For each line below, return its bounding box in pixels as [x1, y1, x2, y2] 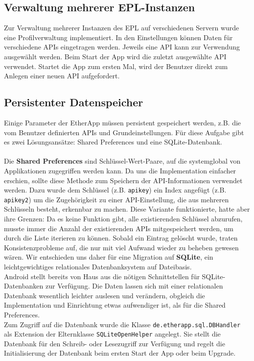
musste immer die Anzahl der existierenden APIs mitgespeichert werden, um [4, 223, 233, 233]
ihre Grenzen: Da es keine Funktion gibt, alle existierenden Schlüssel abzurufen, [4, 214, 243, 224]
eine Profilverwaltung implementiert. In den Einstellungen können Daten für [4, 32, 233, 42]
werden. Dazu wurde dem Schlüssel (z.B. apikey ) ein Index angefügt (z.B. [4, 185, 227, 195]
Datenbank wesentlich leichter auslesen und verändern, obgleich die [4, 290, 205, 300]
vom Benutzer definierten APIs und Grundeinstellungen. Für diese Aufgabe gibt [4, 127, 244, 137]
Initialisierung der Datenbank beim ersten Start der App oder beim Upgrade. [4, 348, 236, 358]
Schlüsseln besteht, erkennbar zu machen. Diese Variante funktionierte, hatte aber [4, 204, 250, 214]
